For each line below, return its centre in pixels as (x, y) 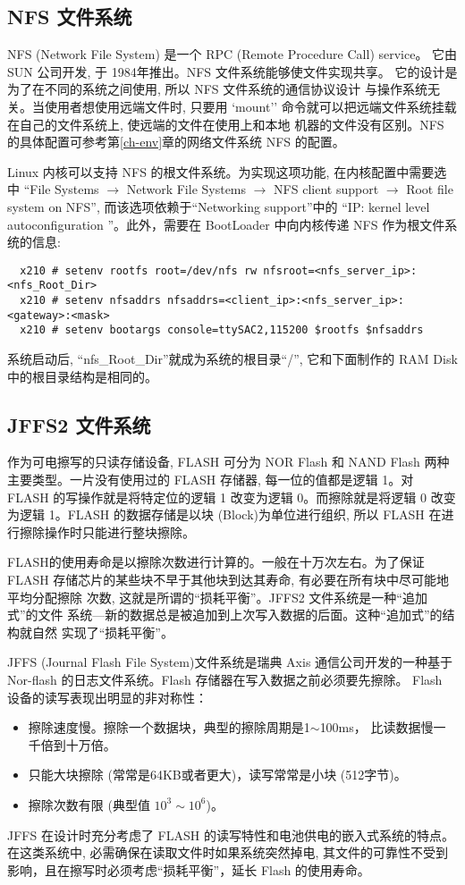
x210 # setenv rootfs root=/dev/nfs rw (139, 270)
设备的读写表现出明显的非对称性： (107, 697)
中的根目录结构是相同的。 (82, 376)
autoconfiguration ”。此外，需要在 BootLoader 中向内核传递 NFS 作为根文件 (226, 224)
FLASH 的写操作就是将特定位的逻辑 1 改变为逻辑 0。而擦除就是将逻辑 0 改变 (232, 497)
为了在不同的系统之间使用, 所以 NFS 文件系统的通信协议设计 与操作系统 (217, 89)
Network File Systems (186, 189)
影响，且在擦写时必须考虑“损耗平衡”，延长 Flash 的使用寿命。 (189, 869)
